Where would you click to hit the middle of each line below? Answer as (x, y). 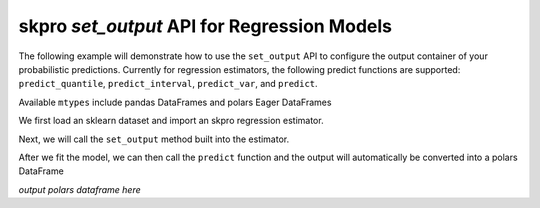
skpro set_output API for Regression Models (205, 26)
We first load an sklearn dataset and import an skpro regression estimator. (171, 121)
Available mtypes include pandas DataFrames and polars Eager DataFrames (175, 102)
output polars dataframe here (80, 189)
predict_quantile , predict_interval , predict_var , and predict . (168, 84)
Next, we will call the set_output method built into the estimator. (154, 139)
